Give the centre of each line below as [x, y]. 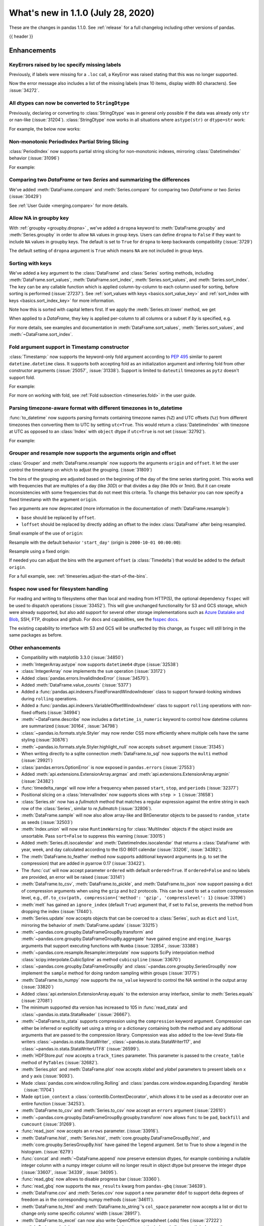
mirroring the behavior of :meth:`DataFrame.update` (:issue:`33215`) [90, 925]
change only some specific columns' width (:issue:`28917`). [81, 1213]
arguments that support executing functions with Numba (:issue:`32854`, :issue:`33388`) [110, 945]
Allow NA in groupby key [39, 218]
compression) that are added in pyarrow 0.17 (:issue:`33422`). [84, 864]
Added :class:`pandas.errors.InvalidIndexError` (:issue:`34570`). [86, 678]
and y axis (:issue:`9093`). [48, 1076]
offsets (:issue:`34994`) [56, 712]
